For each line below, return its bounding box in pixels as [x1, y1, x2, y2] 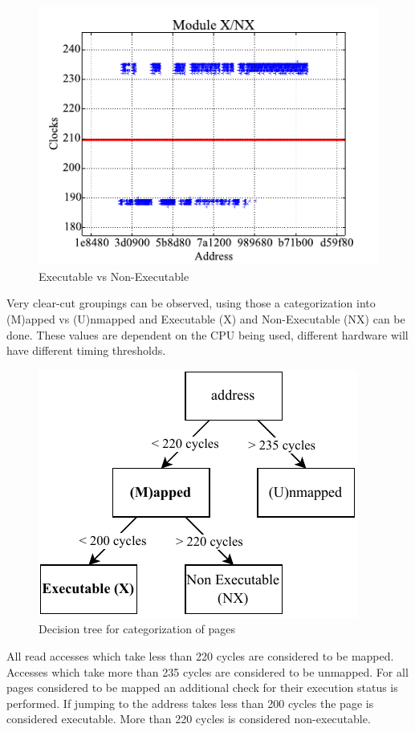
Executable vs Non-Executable [39, 267, 189, 284]
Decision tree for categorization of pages [39, 620, 236, 637]
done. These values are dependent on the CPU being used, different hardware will [6, 326, 409, 343]
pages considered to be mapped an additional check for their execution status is [6, 679, 398, 696]
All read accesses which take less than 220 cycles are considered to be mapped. [6, 647, 394, 664]
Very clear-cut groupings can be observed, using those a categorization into [6, 295, 376, 311]
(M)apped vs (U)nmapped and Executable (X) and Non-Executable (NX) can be [6, 311, 405, 327]
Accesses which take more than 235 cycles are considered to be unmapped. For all [6, 663, 409, 680]
